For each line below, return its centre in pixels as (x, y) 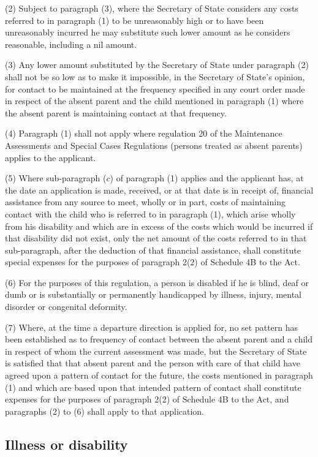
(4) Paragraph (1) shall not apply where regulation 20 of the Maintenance (144, 133)
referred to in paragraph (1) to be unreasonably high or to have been (134, 20)
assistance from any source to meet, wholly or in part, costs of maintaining (145, 202)
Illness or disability (66, 444)
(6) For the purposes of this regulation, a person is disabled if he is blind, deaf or (157, 282)
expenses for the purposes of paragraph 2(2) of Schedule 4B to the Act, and (147, 399)
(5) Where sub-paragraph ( (56, 178)
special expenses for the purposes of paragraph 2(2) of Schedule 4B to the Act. (153, 262)
